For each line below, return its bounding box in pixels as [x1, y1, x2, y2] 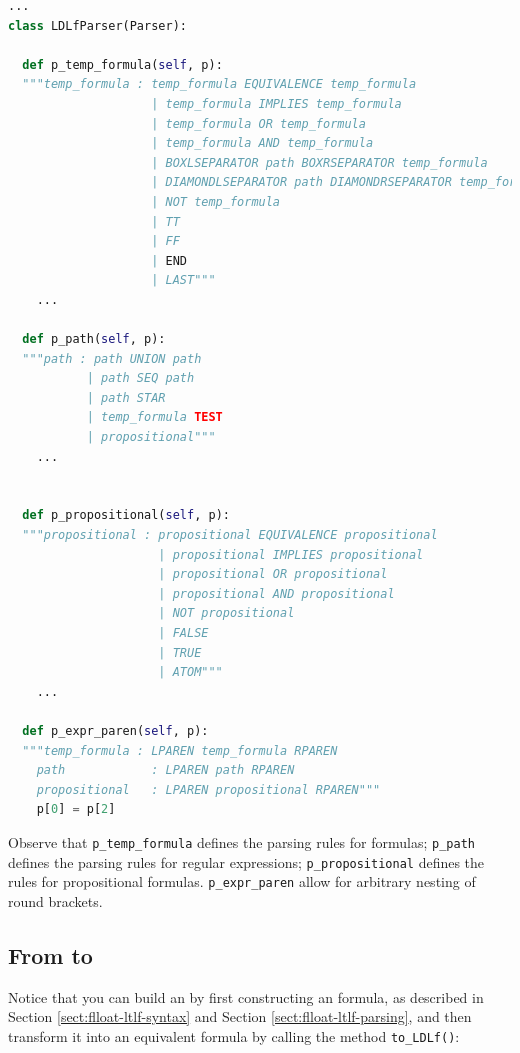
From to [8, 939, 93, 970]
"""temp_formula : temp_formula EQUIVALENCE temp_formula [22, 77, 417, 92]
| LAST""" [151, 273, 216, 288]
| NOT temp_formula [151, 194, 281, 209]
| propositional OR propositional [158, 567, 388, 582]
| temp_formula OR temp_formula [151, 116, 366, 131]
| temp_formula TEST [86, 410, 223, 425]
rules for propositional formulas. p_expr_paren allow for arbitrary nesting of [8, 871, 476, 892]
